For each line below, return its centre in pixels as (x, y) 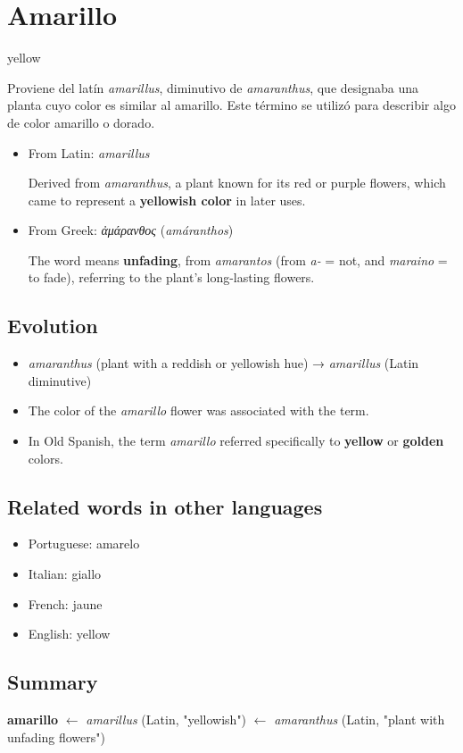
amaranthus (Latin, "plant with (360, 720)
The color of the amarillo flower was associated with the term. (198, 410)
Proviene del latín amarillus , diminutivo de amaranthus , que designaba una (213, 87)
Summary (53, 682)
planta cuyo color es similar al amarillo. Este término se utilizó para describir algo (231, 105)
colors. (45, 458)
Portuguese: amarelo (84, 544)
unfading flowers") (56, 736)
